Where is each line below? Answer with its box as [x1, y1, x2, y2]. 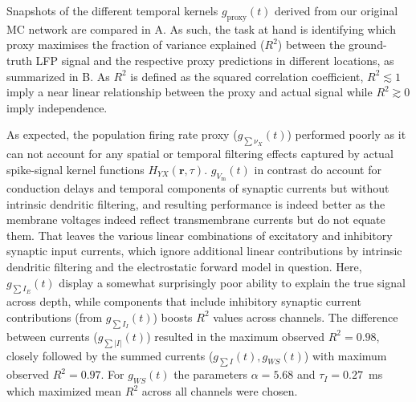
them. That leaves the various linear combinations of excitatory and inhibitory [6, 226, 393, 243]
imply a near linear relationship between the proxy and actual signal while [6, 83, 373, 100]
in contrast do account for [254, 160, 381, 177]
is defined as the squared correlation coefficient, [130, 67, 364, 84]
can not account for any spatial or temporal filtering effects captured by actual [6, 145, 394, 162]
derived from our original [275, 2, 398, 18]
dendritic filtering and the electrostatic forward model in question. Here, [6, 258, 362, 274]
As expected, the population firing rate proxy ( [6, 126, 238, 143]
